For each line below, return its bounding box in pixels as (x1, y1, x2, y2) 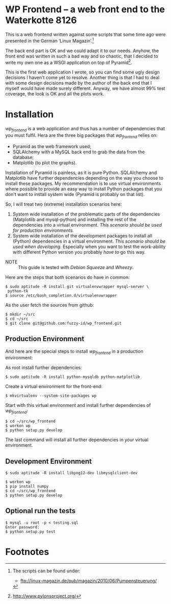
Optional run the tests (5, 506, 76, 515)
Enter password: (5, 524, 40, 529)
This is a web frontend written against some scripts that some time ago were (5, 31, 166, 37)
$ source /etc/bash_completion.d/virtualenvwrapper (5, 293, 117, 298)
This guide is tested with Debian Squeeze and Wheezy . (18, 264, 134, 270)
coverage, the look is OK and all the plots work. (5, 91, 104, 97)
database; (12, 154, 34, 160)
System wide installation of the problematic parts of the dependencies (12, 211, 160, 217)
